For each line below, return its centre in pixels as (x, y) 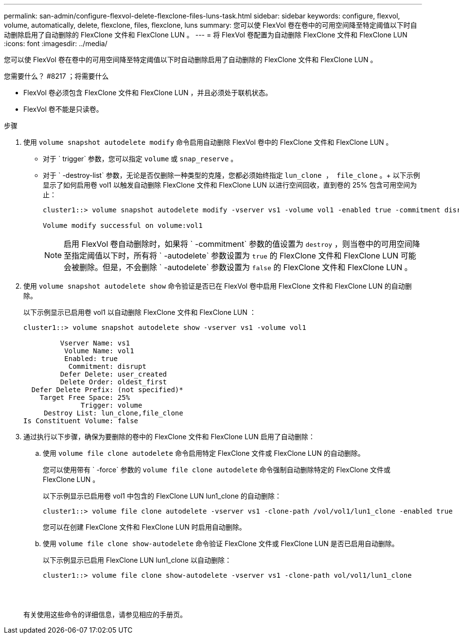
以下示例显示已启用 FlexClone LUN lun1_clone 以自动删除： (137, 560)
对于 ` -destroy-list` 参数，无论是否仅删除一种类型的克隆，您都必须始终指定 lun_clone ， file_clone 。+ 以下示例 (231, 175)
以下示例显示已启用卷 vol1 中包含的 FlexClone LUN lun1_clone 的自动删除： (162, 496)
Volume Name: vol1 (99, 351)
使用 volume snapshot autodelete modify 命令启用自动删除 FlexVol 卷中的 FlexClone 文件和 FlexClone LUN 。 (208, 142)
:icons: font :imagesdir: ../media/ (56, 43)
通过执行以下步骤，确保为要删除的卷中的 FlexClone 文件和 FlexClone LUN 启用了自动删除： (169, 437)
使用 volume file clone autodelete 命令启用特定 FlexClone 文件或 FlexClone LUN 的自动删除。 (204, 453)
